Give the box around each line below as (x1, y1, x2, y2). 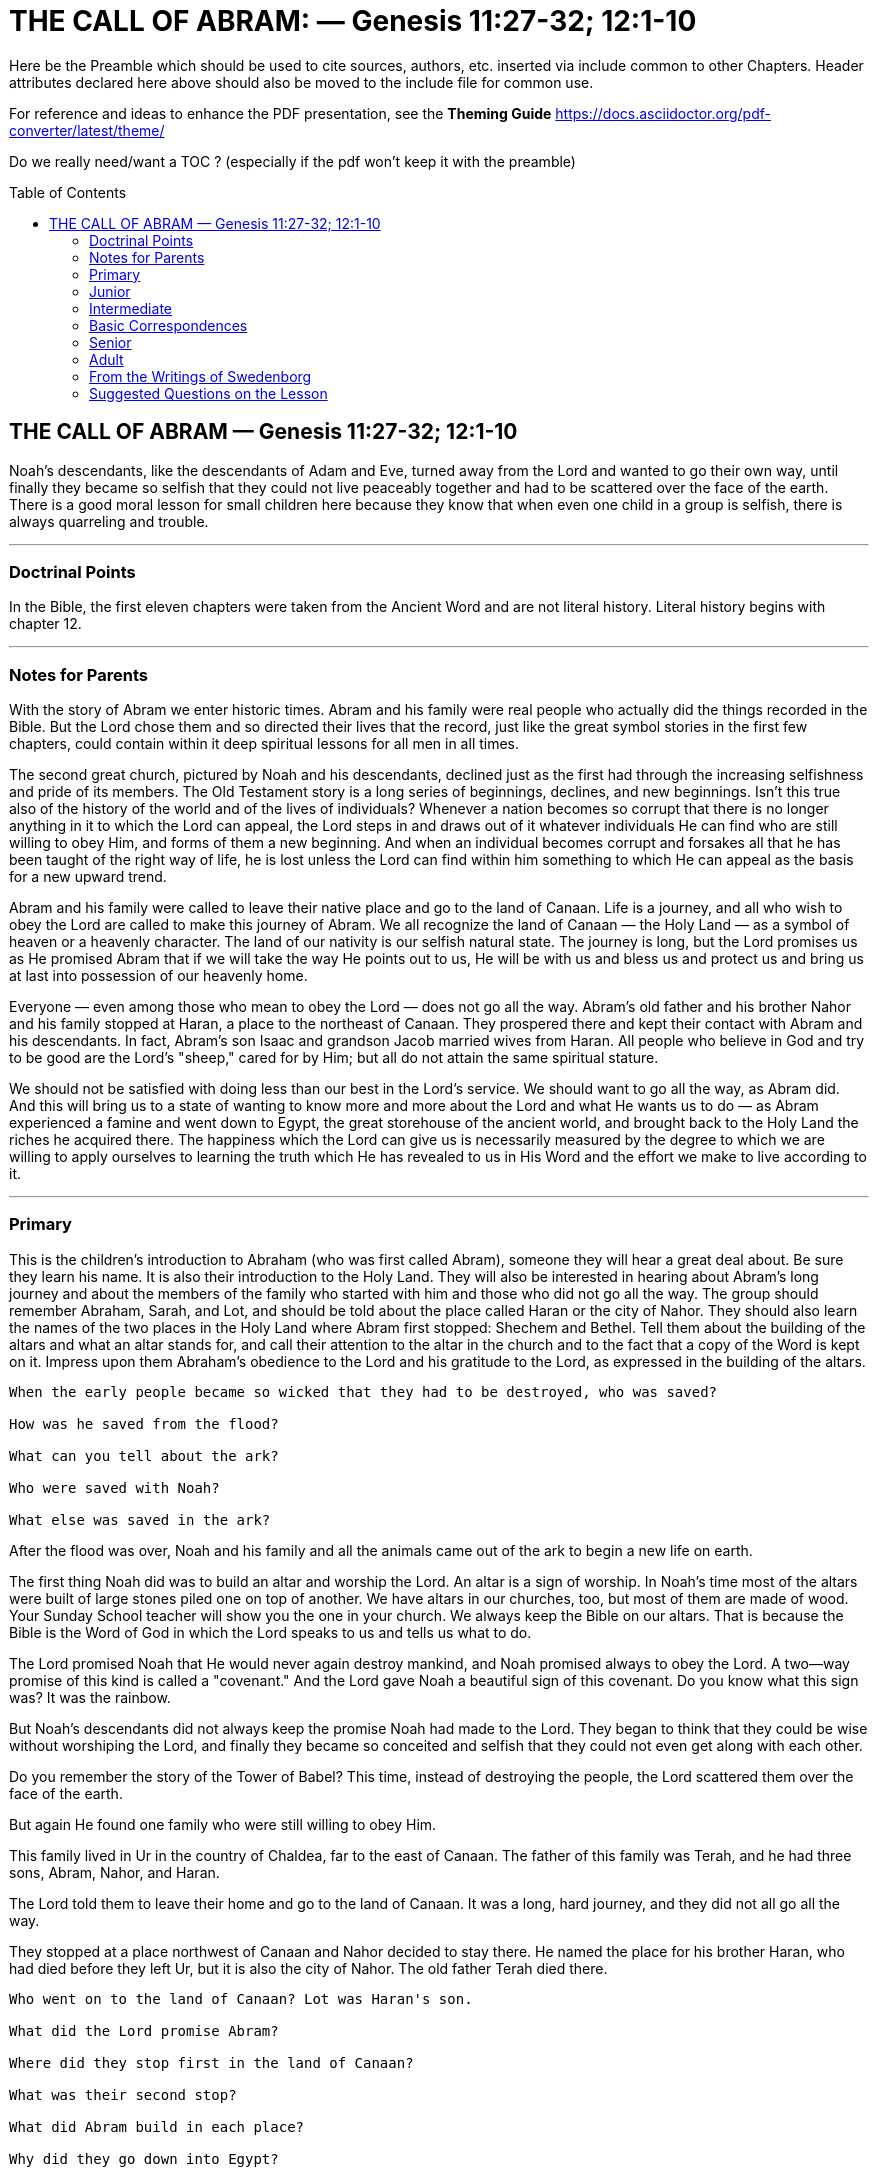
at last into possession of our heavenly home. (9, 967, 308, 985)
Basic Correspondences (89, 316, 248, 334)
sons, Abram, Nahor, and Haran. (9, 1863, 220, 1881)
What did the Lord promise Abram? (9, 2022, 279, 2039)
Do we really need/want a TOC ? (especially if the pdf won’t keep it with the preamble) (9, 152, 576, 170)
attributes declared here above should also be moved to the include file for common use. (9, 73, 594, 91)
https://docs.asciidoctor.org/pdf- (555, 104, 771, 122)
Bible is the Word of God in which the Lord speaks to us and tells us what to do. (9, 1623, 532, 1641)
